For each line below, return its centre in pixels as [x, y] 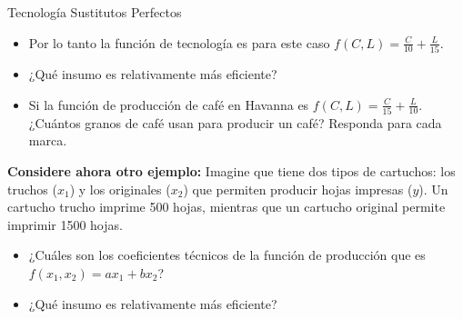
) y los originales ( [120, 189]
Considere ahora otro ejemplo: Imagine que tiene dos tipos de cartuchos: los [231, 171]
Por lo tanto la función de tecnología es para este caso [179, 42]
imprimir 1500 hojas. [65, 224]
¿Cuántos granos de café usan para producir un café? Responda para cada [235, 122]
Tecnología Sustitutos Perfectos [95, 12]
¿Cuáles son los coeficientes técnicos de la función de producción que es [227, 255]
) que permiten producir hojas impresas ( [298, 189]
